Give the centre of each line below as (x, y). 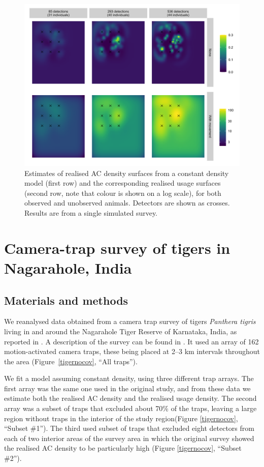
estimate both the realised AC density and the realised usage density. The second (130, 398)
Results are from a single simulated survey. (91, 212)
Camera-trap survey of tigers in (117, 247)
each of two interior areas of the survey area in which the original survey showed (129, 438)
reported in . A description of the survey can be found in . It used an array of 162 (131, 341)
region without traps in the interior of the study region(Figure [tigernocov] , (121, 418)
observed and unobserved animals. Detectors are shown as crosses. (127, 203)
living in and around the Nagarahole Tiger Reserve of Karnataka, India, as (121, 331)
